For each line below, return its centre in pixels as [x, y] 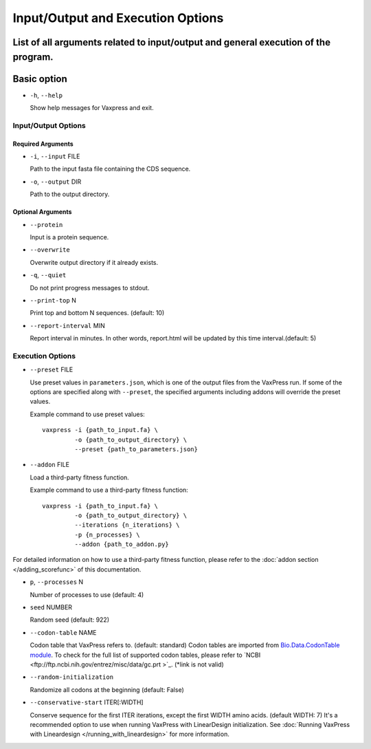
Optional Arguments [42, 212]
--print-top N [53, 300]
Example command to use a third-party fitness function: [109, 490]
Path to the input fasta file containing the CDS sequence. [110, 169]
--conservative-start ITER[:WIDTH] [87, 702]
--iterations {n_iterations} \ [127, 525]
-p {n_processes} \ [107, 534]
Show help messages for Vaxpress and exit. [92, 108]
